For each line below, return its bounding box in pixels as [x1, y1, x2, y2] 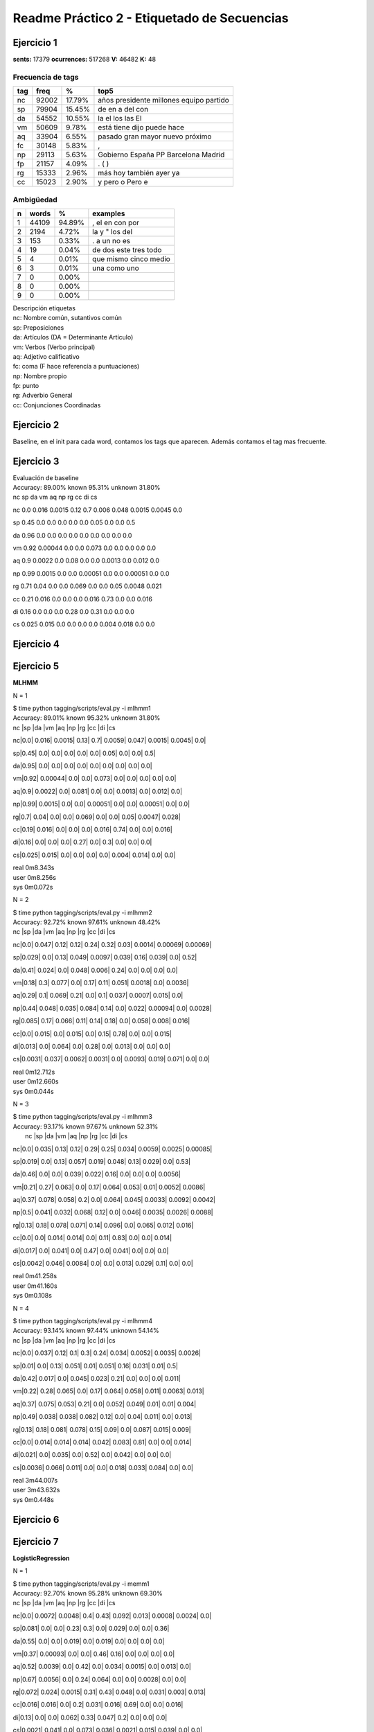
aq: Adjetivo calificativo [12, 352, 80, 360]
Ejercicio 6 [12, 1514, 60, 1526]
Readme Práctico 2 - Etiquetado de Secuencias [12, 10, 289, 26]
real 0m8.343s [12, 863, 55, 872]
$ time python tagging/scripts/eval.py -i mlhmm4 [12, 1316, 153, 1325]
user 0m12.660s [12, 1077, 59, 1086]
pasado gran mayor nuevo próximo [98, 132, 212, 141]
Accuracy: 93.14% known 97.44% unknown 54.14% [12, 1327, 159, 1335]
